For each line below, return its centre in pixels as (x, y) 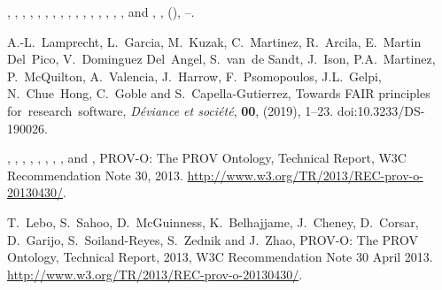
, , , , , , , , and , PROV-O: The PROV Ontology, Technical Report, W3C (207, 158)
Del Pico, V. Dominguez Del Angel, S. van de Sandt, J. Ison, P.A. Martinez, (221, 59)
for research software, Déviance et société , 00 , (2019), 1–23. (171, 110)
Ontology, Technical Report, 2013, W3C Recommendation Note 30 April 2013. (220, 257)
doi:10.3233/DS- (381, 110)
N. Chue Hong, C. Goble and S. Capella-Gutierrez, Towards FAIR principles (219, 93)
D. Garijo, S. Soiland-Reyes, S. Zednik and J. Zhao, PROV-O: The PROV (213, 239)
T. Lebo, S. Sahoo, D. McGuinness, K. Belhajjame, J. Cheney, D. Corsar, (213, 221)
